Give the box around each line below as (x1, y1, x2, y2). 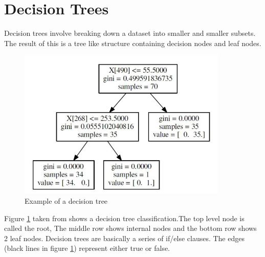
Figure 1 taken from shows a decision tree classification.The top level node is (4, 212, 245, 223)
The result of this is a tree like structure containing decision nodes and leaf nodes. (4, 37, 261, 48)
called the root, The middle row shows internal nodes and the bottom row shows (4, 223, 257, 233)
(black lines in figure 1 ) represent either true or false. (4, 243, 170, 253)
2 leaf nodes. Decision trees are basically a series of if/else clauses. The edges (4, 232, 245, 243)
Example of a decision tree (25, 196, 108, 206)
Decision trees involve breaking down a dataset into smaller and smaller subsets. (4, 28, 256, 38)
